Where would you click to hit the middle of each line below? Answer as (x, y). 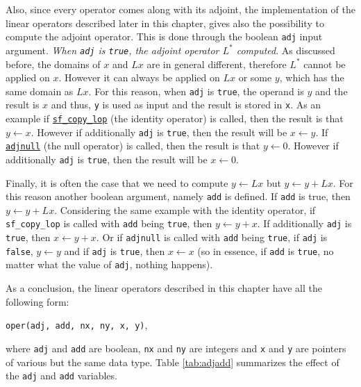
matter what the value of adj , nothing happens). (109, 264)
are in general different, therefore (217, 64)
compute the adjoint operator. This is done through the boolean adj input (164, 36)
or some (255, 77)
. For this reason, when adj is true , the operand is (196, 91)
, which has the (312, 77)
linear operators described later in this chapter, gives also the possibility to (165, 23)
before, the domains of (53, 64)
